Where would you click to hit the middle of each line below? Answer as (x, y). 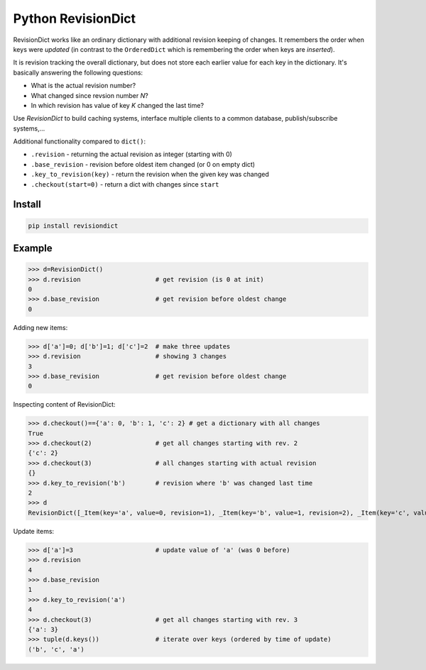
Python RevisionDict (75, 18)
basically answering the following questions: (78, 72)
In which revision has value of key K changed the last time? (118, 105)
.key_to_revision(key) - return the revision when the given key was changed (150, 175)
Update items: (34, 531)
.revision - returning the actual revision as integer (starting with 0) (131, 154)
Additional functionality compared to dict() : (80, 141)
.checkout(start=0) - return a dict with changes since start (125, 184)
